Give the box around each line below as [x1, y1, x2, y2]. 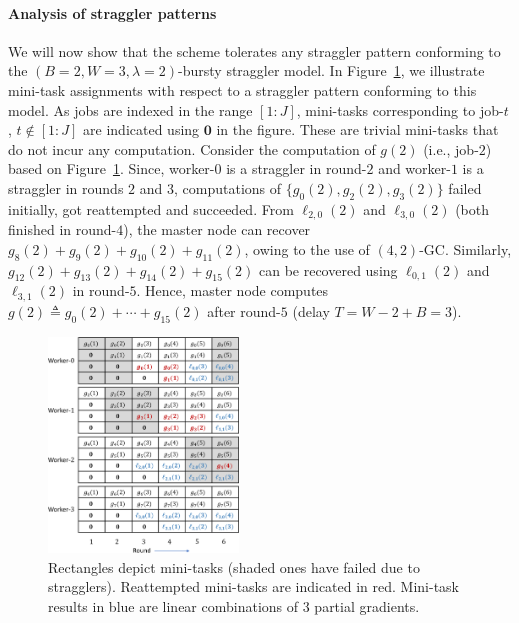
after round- [207, 300, 281, 321]
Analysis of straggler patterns [8, 2, 217, 23]
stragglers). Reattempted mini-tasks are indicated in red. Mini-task [48, 576, 460, 597]
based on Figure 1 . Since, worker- [8, 158, 215, 179]
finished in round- [8, 219, 117, 240]
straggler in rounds [8, 177, 124, 198]
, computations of [173, 177, 282, 198]
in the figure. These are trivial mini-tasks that [216, 119, 499, 140]
